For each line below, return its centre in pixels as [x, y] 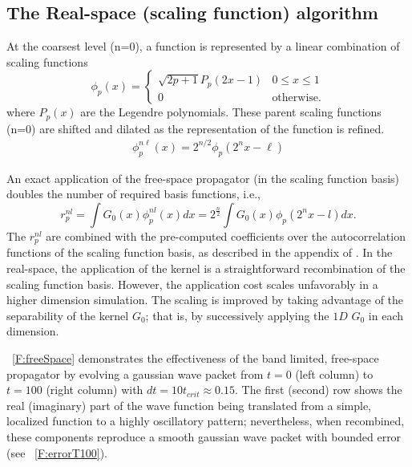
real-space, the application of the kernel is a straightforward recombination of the [206, 268]
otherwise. [297, 97]
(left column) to [334, 374]
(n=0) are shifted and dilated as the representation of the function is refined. [196, 128]
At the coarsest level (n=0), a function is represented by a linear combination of [203, 46]
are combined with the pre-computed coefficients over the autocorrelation [226, 236]
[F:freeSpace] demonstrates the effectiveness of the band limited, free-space [196, 357]
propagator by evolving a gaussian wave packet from [135, 374]
